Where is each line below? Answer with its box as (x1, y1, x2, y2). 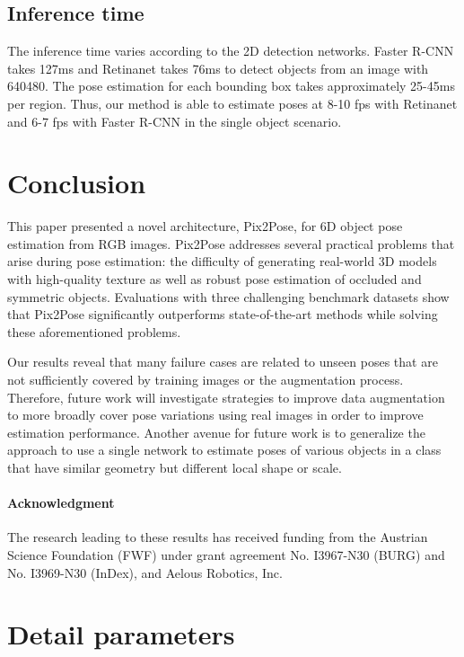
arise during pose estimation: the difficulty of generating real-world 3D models (7, 252, 437, 271)
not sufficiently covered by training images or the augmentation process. (7, 370, 404, 389)
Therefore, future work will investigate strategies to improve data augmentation (7, 387, 445, 406)
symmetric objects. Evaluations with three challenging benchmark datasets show (7, 287, 450, 306)
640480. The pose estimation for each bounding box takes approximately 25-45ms (7, 76, 455, 95)
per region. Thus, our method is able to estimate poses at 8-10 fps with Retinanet (7, 93, 458, 112)
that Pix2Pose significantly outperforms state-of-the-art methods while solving (7, 305, 438, 324)
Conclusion (7, 164, 146, 201)
